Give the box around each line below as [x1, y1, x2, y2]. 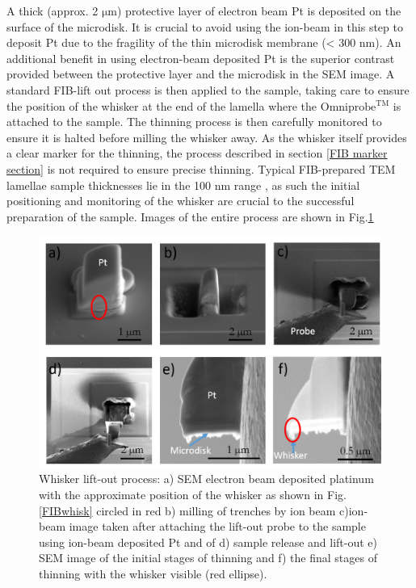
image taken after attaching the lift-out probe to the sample [69, 518, 366, 535]
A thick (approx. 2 [6, 2, 99, 19]
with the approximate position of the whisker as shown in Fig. [39, 486, 347, 503]
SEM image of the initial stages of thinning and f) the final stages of [39, 549, 377, 566]
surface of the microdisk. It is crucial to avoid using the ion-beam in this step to [6, 18, 403, 35]
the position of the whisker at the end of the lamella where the [6, 97, 317, 114]
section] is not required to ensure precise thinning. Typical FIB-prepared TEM [6, 160, 396, 177]
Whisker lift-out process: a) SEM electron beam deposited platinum [39, 470, 374, 487]
